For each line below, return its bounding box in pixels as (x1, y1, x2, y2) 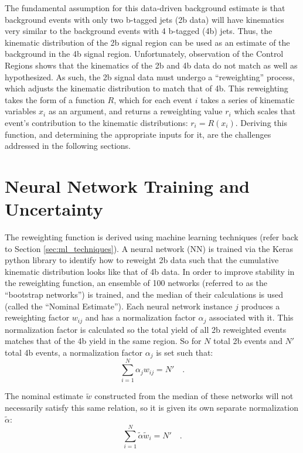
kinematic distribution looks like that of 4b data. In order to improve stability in (5, 265, 295, 277)
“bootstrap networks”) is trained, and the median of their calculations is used (5, 288, 284, 300)
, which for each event (114, 93, 192, 105)
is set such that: (156, 346, 213, 358)
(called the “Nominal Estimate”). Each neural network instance (5, 299, 233, 312)
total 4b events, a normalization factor (5, 346, 143, 358)
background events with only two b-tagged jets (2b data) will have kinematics (5, 13, 284, 25)
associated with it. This (209, 311, 294, 323)
